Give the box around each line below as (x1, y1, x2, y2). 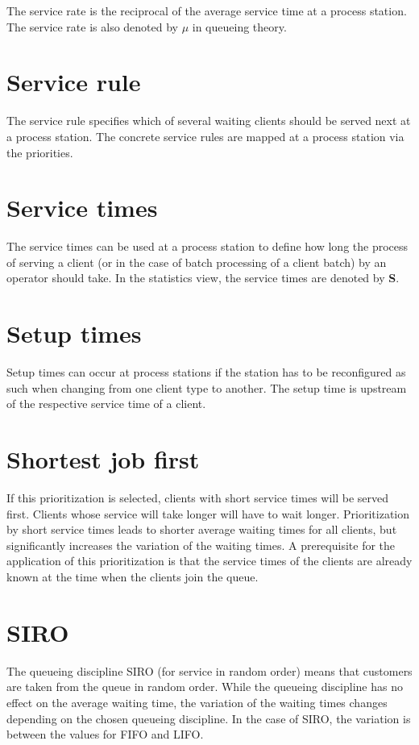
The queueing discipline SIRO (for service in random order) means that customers (6, 662, 413, 679)
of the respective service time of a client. (6, 395, 206, 412)
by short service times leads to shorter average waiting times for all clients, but (6, 521, 397, 538)
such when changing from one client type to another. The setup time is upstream (6, 379, 407, 396)
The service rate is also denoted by (6, 18, 178, 35)
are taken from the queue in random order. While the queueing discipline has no (6, 678, 403, 695)
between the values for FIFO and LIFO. (6, 726, 204, 743)
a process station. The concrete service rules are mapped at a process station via (6, 127, 404, 144)
